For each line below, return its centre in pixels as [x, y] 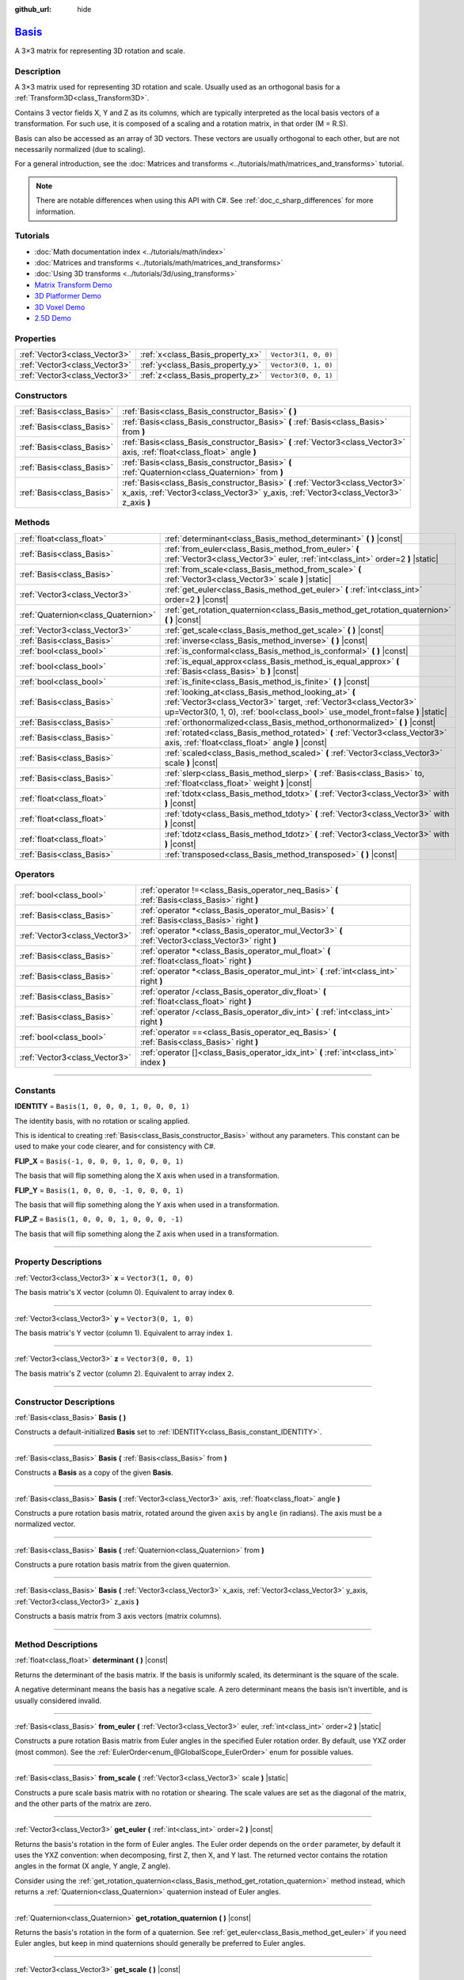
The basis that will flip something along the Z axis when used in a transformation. [147, 1234]
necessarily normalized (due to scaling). [80, 149]
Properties [36, 338]
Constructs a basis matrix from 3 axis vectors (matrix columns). [118, 1616]
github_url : [33, 9]
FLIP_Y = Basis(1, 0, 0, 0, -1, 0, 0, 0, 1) [99, 1190]
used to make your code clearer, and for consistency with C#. [115, 1146]
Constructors [41, 395]
